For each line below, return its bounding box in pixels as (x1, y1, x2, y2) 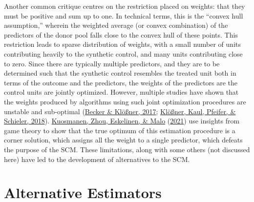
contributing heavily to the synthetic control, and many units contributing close (4, 48, 243, 59)
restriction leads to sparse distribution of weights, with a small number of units (4, 39, 241, 49)
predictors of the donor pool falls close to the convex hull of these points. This (4, 29, 238, 40)
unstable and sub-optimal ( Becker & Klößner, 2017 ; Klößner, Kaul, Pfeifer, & (4, 106, 236, 116)
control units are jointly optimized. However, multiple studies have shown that (4, 87, 239, 97)
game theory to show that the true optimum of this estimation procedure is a (4, 125, 235, 135)
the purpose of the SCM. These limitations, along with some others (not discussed (4, 144, 250, 154)
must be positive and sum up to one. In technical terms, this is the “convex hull (4, 10, 243, 20)
